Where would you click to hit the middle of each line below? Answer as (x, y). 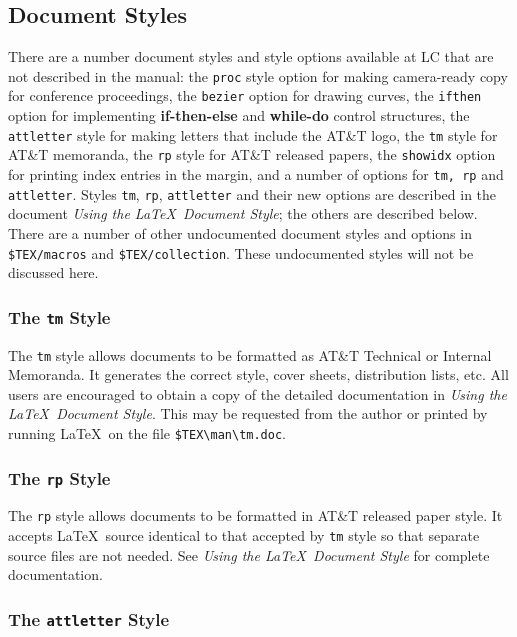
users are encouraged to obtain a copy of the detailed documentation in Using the (257, 393)
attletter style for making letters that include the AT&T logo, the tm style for (253, 134)
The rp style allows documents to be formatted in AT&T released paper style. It (255, 515)
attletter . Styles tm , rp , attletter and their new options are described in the (252, 193)
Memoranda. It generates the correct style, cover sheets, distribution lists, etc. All (258, 374)
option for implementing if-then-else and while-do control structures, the (239, 115)
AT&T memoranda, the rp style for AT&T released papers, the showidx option (252, 154)
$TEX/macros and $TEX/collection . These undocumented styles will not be (241, 252)
